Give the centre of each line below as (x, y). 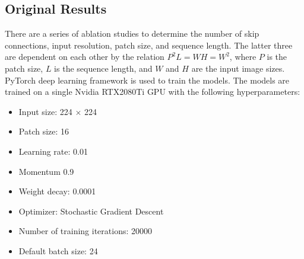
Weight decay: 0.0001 (57, 191)
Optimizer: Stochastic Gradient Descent (91, 211)
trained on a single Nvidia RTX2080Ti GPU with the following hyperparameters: (153, 92)
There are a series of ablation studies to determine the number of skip (132, 33)
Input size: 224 (45, 111)
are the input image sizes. (238, 68)
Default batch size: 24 (58, 250)
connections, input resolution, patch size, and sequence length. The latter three (149, 45)
